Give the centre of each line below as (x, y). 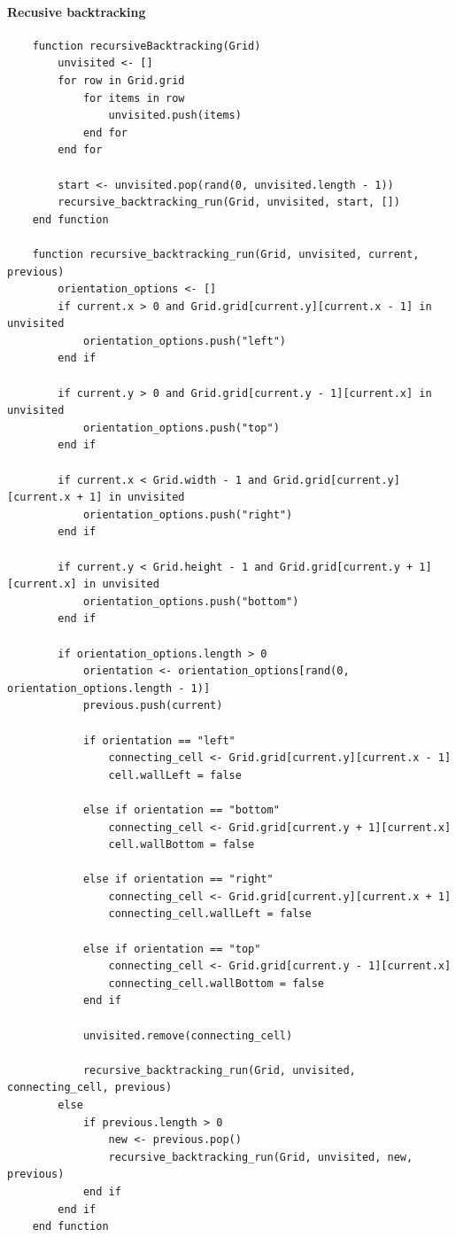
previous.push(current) (153, 706)
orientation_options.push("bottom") (191, 601)
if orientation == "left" (159, 740)
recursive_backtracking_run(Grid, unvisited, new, (261, 1157)
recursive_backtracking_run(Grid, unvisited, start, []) (229, 202)
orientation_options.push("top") (181, 428)
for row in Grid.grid (121, 80)
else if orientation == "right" (178, 879)
